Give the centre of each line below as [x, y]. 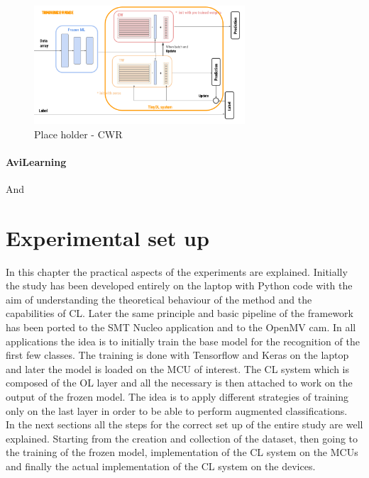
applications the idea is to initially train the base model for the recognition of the [183, 341]
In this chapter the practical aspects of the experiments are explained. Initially [177, 271]
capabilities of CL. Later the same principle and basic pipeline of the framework [180, 313]
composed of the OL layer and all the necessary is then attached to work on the [179, 383]
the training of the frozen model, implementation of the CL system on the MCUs [182, 452]
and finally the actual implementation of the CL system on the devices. [161, 466]
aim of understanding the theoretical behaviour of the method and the [159, 299]
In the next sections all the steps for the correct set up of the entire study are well [184, 424]
